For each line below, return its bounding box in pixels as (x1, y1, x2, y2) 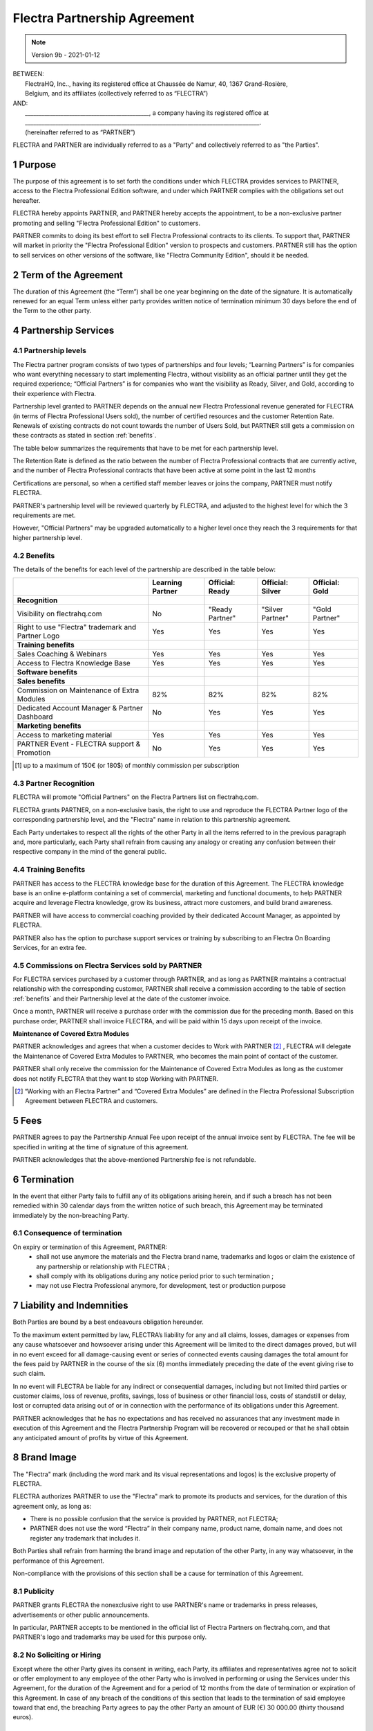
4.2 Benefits (12, 550, 55, 560)
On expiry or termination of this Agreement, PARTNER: (12, 1243, 168, 1251)
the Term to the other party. (12, 307, 92, 315)
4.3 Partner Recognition (12, 779, 95, 789)
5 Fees (12, 1115, 42, 1127)
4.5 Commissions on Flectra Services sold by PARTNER (12, 960, 202, 970)
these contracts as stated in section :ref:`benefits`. (12, 431, 157, 440)
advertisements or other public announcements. (12, 1611, 150, 1619)
